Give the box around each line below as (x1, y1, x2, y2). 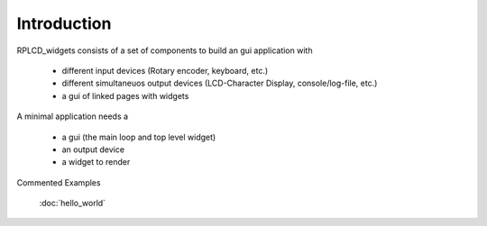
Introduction (16, 14, 112, 33)
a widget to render (61, 157, 131, 167)
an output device (61, 144, 125, 155)
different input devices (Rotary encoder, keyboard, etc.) (61, 65, 269, 76)
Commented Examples (16, 176, 101, 188)
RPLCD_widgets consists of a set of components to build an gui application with (16, 45, 313, 56)
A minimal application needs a (16, 111, 129, 122)
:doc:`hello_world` (39, 198, 106, 209)
